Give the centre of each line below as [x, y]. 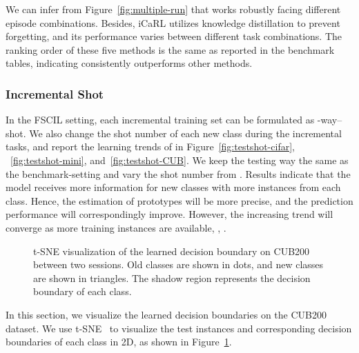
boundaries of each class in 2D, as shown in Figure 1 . [119, 342]
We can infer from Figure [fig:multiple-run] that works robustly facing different [173, 9]
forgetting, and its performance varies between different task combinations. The [174, 36]
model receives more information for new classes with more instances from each [173, 187]
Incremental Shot [55, 93]
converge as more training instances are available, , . [116, 227]
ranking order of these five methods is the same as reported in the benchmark [170, 49]
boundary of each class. [83, 291]
